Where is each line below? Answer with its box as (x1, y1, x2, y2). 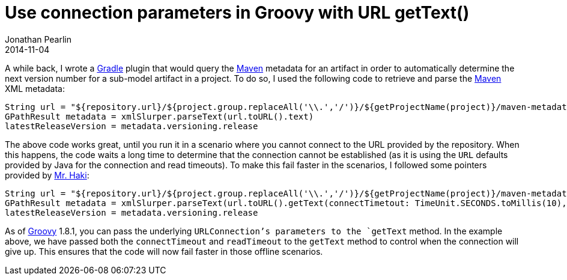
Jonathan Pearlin (5, 34, 72, 44)
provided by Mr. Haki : (5, 169, 89, 180)
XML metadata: (5, 83, 65, 94)
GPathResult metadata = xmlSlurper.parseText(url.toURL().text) (5, 111, 314, 121)
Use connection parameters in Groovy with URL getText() (5, 2, 470, 23)
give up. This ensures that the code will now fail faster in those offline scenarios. (5, 246, 323, 257)
